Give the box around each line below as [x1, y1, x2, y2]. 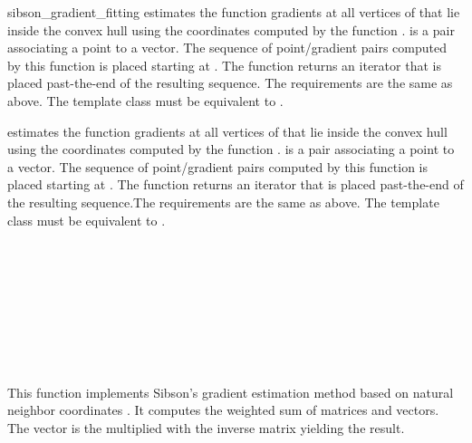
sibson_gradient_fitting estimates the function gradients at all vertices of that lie [7, 3, 460, 21]
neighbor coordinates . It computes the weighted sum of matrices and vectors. [7, 400, 439, 419]
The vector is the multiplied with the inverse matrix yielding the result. [7, 419, 405, 438]
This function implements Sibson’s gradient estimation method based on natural [7, 382, 454, 401]
